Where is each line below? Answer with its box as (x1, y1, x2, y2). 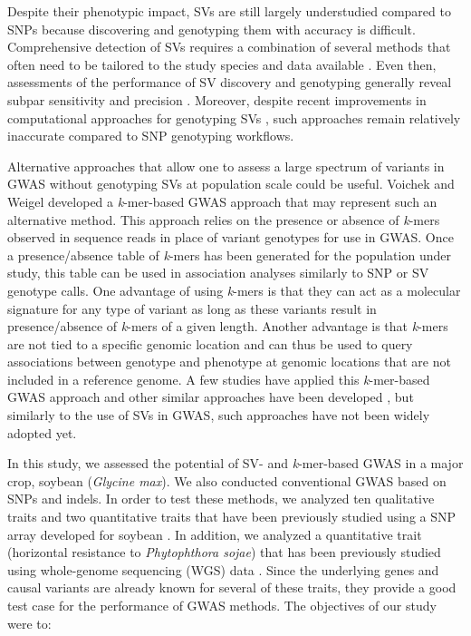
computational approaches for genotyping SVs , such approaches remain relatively (7, 108, 461, 127)
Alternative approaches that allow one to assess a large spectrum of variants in (7, 156, 445, 175)
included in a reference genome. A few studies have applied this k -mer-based (7, 369, 430, 388)
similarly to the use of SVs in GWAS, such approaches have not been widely (7, 406, 430, 425)
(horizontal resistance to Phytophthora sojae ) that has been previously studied (7, 543, 441, 562)
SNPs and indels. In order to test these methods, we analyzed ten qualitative (7, 489, 435, 508)
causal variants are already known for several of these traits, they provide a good (7, 578, 457, 597)
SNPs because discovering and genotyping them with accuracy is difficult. (7, 19, 416, 38)
